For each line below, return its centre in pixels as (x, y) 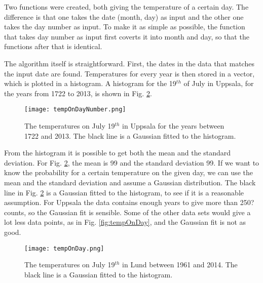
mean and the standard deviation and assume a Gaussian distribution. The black (130, 182)
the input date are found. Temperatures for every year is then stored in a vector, (129, 73)
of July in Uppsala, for (219, 83)
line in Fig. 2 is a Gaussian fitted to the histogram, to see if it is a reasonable (124, 192)
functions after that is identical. (53, 46)
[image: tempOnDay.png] (64, 248)
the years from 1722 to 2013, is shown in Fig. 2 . (78, 93)
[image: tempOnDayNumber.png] (75, 110)
